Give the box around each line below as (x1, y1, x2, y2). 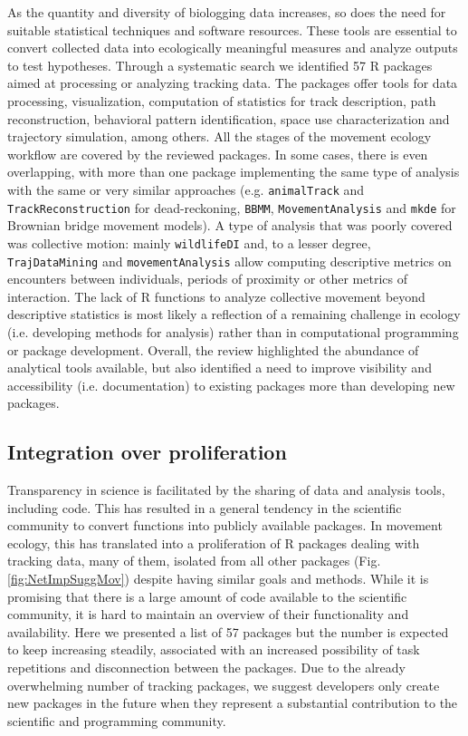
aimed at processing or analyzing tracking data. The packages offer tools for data (7, 73, 458, 92)
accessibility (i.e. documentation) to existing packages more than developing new (7, 375, 455, 394)
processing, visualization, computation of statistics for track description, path (7, 91, 436, 110)
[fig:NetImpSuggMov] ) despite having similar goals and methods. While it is (7, 569, 429, 588)
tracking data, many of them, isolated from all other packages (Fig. (7, 551, 381, 570)
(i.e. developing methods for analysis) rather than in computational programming (7, 322, 459, 341)
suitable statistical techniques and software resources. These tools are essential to (7, 20, 457, 39)
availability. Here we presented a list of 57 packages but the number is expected (7, 622, 449, 641)
